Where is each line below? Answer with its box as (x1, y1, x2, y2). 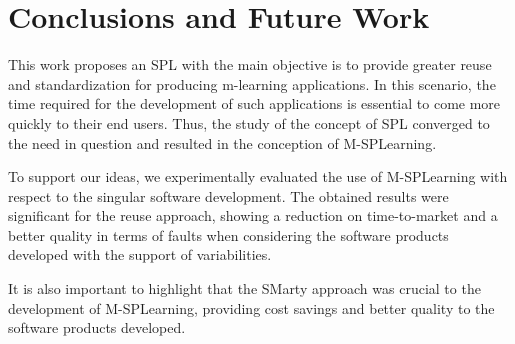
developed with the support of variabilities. (8, 244, 272, 265)
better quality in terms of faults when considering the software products (8, 224, 449, 245)
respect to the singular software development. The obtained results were (8, 185, 449, 206)
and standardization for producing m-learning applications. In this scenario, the (8, 73, 496, 94)
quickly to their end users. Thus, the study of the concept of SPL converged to (8, 112, 490, 133)
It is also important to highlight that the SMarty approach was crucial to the (8, 278, 481, 299)
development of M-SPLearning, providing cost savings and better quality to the (8, 297, 495, 318)
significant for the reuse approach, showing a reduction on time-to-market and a (8, 205, 498, 226)
